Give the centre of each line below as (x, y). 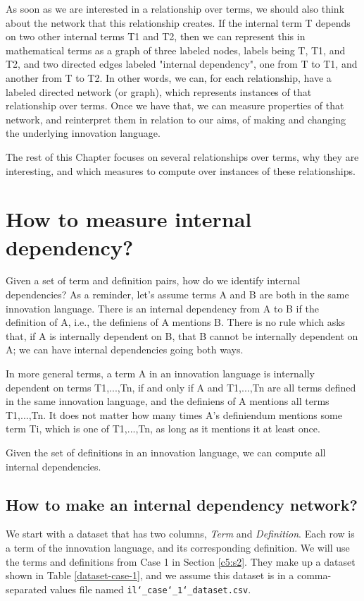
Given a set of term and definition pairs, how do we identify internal (153, 280)
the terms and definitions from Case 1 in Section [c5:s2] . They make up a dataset (181, 561)
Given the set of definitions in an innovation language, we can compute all (166, 452)
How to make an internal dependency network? (182, 504)
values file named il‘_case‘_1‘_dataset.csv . (151, 589)
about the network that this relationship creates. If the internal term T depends (178, 22)
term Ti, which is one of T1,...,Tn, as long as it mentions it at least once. (163, 429)
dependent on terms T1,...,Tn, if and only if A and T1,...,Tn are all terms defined (181, 387)
